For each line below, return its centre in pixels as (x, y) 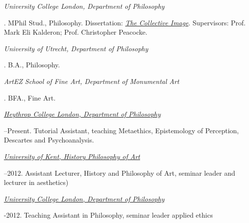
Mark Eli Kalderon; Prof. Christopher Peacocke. (76, 32)
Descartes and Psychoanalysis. (49, 140)
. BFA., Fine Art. (30, 97)
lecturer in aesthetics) (36, 182)
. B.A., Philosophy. (32, 65)
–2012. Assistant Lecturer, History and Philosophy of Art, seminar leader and (120, 172)
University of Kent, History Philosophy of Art (72, 156)
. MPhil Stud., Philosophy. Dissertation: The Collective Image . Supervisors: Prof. (125, 22)
